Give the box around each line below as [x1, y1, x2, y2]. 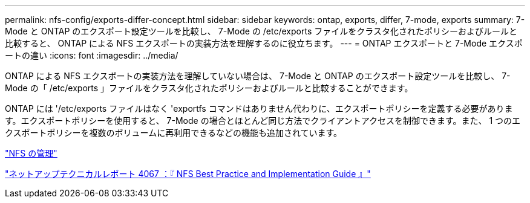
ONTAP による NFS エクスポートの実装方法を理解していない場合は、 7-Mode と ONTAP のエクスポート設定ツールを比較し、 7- [5, 71, 511, 81]
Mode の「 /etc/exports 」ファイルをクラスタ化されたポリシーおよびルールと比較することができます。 [5, 83, 413, 93]
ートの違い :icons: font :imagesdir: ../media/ [5, 50, 178, 60]
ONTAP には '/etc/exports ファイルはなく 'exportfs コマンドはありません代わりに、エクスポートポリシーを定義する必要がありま [5, 103, 513, 114]
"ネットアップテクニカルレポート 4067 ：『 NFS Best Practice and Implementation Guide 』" [5, 169, 371, 179]
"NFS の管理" [5, 148, 57, 158]
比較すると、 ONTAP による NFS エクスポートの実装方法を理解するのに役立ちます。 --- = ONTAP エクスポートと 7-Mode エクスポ [5, 38, 523, 48]
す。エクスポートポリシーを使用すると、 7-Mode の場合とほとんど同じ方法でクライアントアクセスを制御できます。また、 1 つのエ [5, 115, 521, 126]
